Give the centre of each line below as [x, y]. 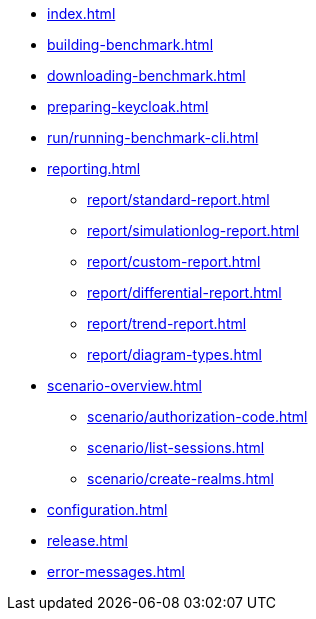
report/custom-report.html [174, 261]
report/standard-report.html [178, 199]
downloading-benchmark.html [146, 75]
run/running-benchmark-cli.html [153, 137]
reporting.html [94, 168]
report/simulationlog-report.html [193, 230]
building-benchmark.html [130, 44]
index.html [81, 13]
